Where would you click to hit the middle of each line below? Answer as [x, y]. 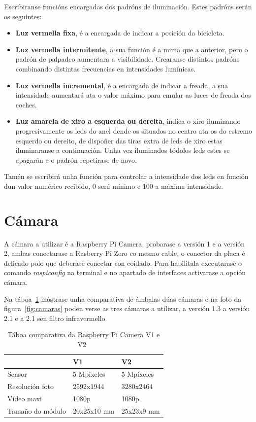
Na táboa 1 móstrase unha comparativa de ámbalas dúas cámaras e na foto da [123, 299]
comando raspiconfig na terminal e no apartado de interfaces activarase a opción [125, 272]
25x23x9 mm [141, 410]
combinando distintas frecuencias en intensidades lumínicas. [106, 68]
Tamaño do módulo [37, 410]
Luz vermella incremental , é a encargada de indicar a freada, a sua [122, 85]
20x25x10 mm [94, 410]
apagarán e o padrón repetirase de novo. [76, 159]
